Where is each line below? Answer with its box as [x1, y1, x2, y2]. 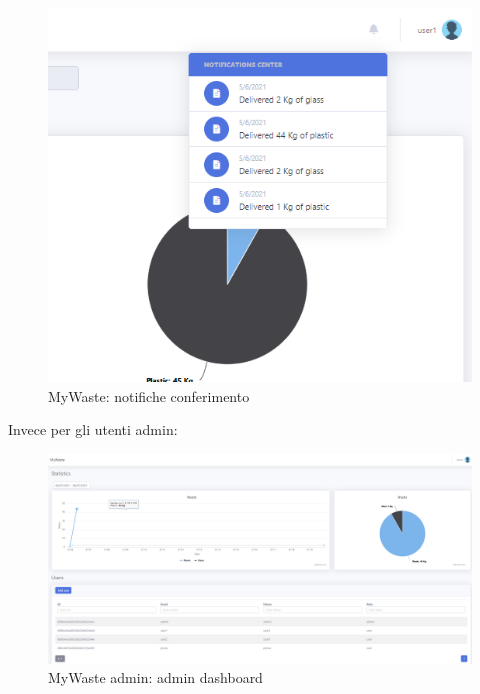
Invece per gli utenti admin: [8, 419, 178, 440]
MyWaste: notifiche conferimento [48, 385, 250, 406]
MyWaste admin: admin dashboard [48, 667, 263, 688]
